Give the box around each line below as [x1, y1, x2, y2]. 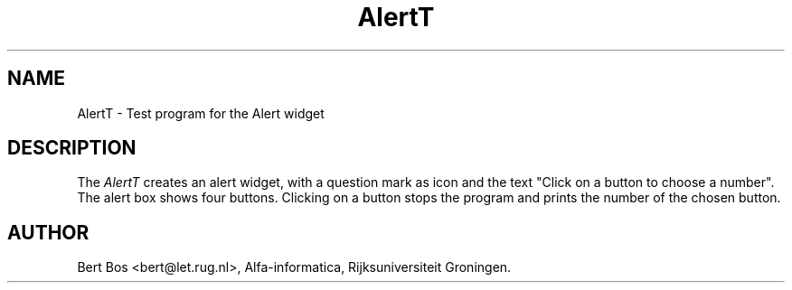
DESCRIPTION [7, 136, 137, 160]
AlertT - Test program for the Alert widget [77, 105, 325, 121]
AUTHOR [7, 220, 90, 244]
